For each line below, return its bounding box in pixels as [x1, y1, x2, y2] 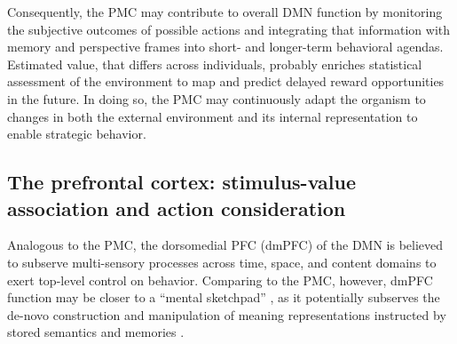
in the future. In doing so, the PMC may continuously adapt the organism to [7, 89, 426, 108]
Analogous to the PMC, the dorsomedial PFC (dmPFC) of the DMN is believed [7, 236, 444, 254]
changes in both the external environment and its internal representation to [7, 107, 418, 125]
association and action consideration [7, 194, 346, 221]
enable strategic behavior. [7, 124, 146, 143]
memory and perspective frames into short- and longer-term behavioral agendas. [7, 37, 444, 56]
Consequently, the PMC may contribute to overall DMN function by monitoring [7, 3, 443, 20]
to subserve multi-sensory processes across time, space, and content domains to [7, 252, 437, 271]
